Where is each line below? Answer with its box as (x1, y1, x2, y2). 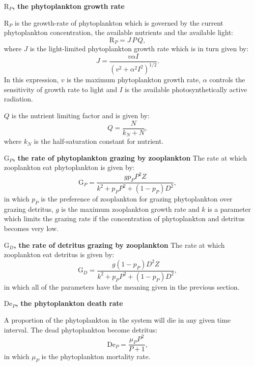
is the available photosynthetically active (124, 84, 247, 94)
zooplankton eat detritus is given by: (4, 249, 114, 260)
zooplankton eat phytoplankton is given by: (4, 162, 135, 172)
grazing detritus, (4, 203, 54, 214)
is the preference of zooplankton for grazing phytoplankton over (41, 194, 232, 204)
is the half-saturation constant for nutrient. (34, 136, 164, 146)
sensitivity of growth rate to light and (4, 84, 117, 94)
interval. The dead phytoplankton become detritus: (4, 324, 158, 334)
